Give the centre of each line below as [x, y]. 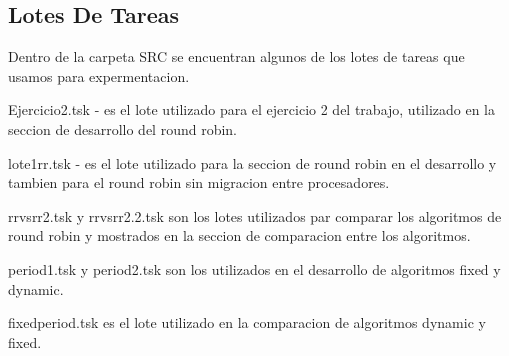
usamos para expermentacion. [99, 75]
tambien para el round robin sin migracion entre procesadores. [199, 182]
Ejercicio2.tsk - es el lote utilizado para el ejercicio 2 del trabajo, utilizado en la [251, 109]
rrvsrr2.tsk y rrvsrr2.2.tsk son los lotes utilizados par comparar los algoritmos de [255, 215]
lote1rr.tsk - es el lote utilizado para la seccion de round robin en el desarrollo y [252, 162]
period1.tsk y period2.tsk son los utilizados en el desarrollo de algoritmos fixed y [254, 268]
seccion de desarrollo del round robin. [122, 128]
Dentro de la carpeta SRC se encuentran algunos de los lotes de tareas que [236, 56]
